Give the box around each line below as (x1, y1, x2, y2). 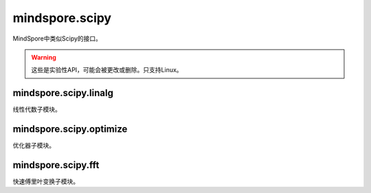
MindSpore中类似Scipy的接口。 (12, 34, 102, 43)
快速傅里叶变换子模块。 (12, 177, 79, 185)
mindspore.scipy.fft (12, 159, 100, 171)
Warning (31, 53, 56, 61)
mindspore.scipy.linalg (12, 87, 113, 99)
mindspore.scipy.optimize (12, 124, 128, 135)
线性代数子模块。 (12, 105, 61, 113)
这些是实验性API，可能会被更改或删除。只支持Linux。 (31, 66, 183, 74)
